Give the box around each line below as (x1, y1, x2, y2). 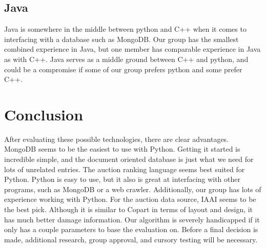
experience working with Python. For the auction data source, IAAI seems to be (4, 194, 256, 204)
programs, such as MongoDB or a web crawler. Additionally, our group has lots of (4, 183, 261, 194)
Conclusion (4, 104, 84, 125)
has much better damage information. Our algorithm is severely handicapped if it (4, 214, 260, 224)
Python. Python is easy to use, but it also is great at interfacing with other (4, 174, 240, 184)
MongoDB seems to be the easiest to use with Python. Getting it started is (4, 143, 240, 154)
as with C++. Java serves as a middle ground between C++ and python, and (4, 53, 249, 64)
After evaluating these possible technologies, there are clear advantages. (4, 133, 229, 144)
